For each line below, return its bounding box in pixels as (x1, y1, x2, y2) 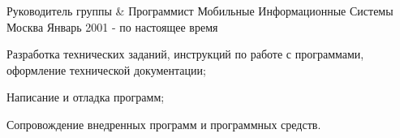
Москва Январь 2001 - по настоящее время (6, 18, 218, 35)
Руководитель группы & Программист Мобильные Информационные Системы (6, 2, 394, 19)
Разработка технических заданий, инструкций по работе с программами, (6, 45, 364, 63)
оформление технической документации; (6, 61, 206, 78)
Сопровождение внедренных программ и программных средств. (6, 115, 321, 132)
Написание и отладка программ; (6, 88, 165, 106)
